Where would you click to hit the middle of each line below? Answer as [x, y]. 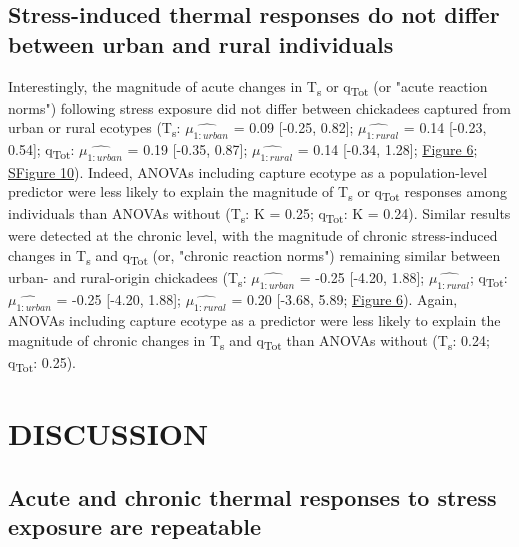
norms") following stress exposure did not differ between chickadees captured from [259, 107]
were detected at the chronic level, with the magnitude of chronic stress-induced [253, 235]
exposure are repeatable [135, 526]
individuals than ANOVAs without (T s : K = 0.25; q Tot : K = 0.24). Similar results [259, 215]
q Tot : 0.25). [42, 363]
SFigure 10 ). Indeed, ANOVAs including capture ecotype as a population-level [248, 171]
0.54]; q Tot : [41, 151]
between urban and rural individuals [201, 43]
